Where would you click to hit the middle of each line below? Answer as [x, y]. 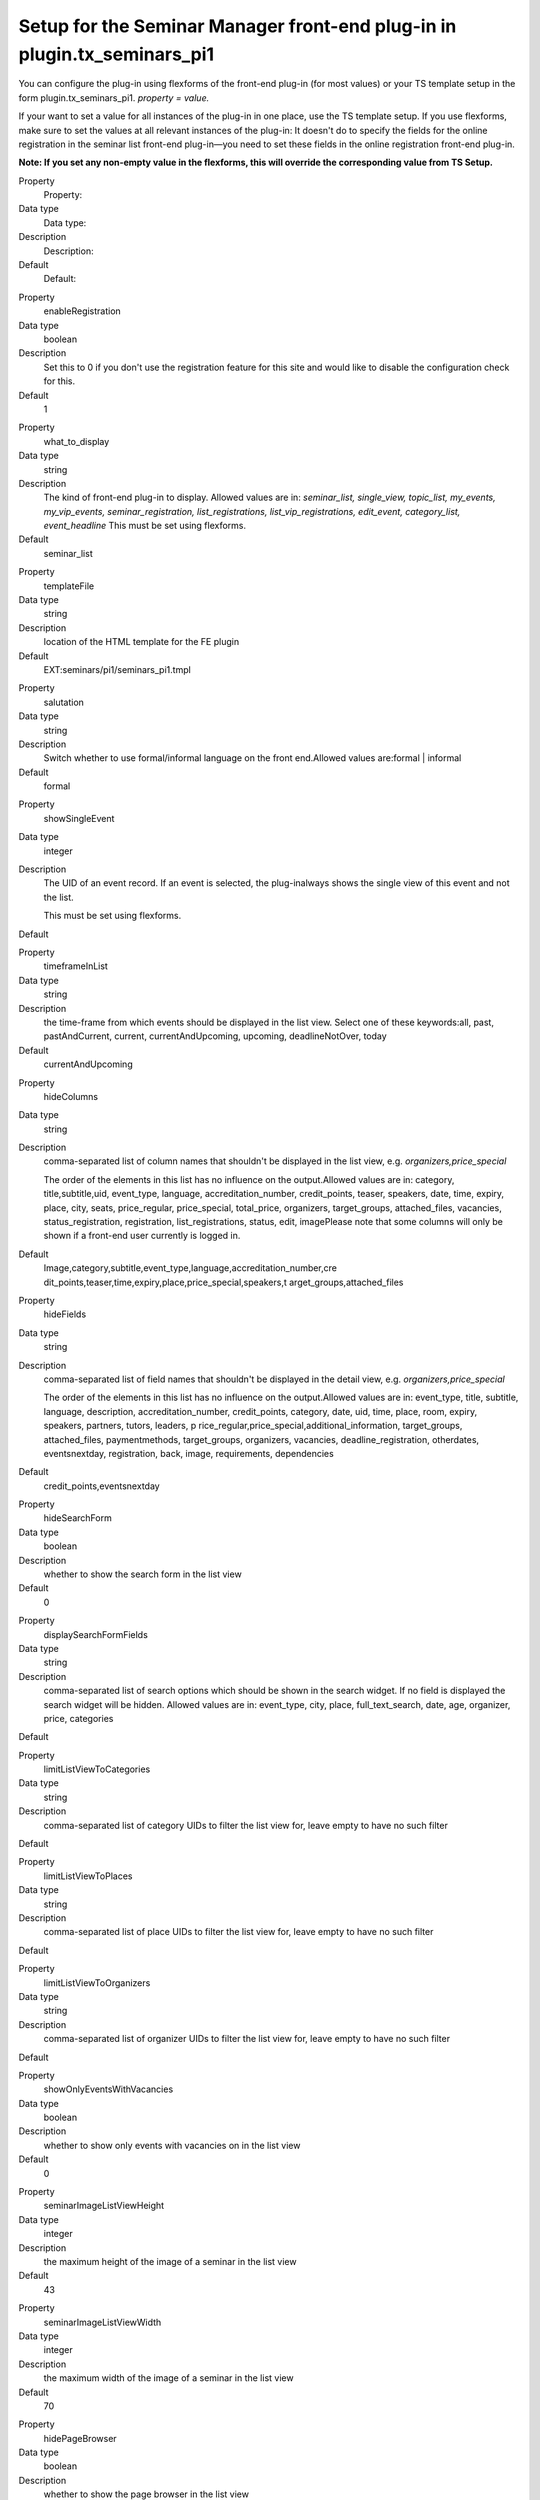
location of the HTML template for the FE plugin [141, 642]
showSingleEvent [79, 818]
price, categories [78, 1718]
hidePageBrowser [80, 2438]
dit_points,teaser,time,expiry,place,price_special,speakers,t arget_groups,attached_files [223, 1282]
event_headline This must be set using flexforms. [145, 526]
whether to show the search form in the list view [142, 1574]
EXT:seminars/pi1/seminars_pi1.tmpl [117, 669]
